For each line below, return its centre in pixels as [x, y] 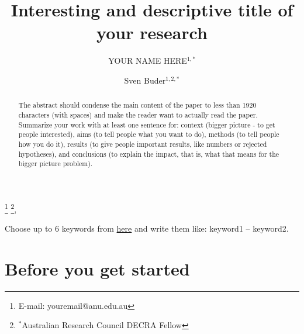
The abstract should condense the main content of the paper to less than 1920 [137, 105]
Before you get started [97, 268]
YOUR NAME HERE [148, 61]
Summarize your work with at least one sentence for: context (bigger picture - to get [147, 124]
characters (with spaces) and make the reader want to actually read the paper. [138, 114]
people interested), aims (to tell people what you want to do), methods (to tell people [149, 134]
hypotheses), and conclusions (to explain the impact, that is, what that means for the [149, 154]
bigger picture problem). [56, 163]
